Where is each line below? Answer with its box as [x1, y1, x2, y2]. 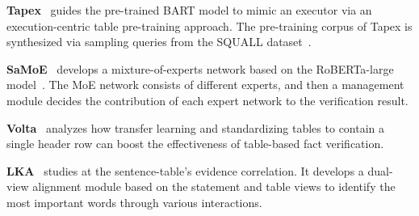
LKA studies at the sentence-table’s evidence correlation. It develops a [6, 162, 364, 179]
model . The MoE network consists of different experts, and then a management [6, 76, 404, 93]
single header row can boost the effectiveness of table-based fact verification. [6, 135, 384, 152]
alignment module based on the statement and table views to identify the [32, 178, 396, 195]
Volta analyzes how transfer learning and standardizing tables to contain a [6, 119, 385, 136]
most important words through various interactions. [6, 193, 262, 210]
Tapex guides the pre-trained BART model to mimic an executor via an [6, 2, 372, 18]
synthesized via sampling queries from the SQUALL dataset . [6, 33, 312, 50]
